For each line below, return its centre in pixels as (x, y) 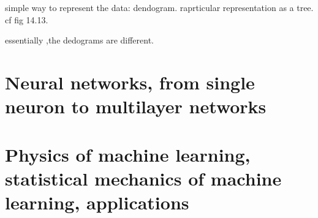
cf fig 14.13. (27, 19)
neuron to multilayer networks (136, 106)
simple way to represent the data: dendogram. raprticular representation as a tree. (159, 7)
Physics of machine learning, (128, 154)
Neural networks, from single (130, 82)
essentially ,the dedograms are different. (79, 40)
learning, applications (97, 202)
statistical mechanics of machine (143, 178)
